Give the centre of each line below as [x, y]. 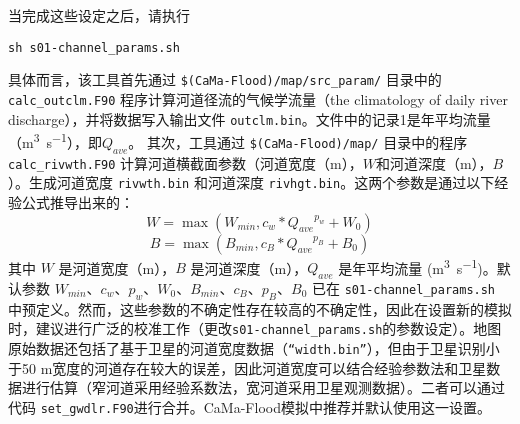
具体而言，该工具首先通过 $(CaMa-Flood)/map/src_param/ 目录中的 [225, 79]
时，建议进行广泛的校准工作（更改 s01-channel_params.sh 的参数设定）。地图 [255, 328]
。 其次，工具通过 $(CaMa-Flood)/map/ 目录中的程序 [298, 141]
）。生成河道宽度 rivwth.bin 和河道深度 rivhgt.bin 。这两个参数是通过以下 [251, 182]
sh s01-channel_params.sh [94, 47]
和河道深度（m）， [434, 162]
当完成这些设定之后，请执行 [99, 15]
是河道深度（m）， [249, 267]
